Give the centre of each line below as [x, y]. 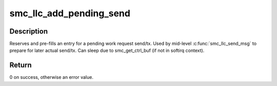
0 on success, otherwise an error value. [51, 77]
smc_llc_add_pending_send [70, 13]
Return [21, 65]
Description [29, 31]
